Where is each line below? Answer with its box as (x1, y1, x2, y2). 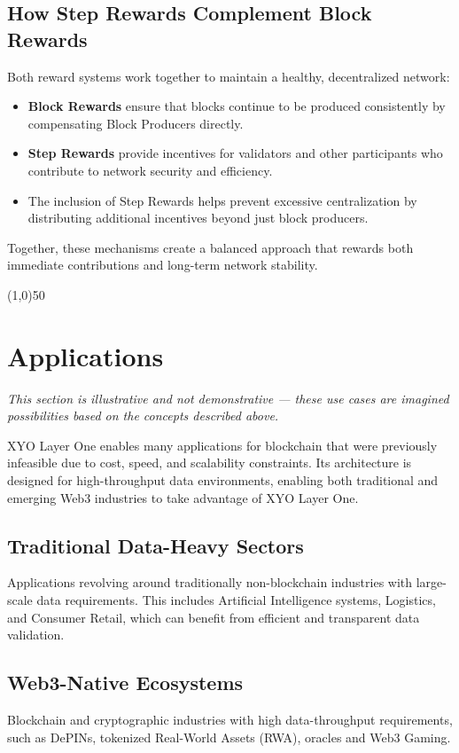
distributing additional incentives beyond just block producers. (27, 208, 369, 227)
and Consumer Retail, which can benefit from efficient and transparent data (7, 608, 420, 626)
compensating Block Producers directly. (27, 114, 244, 132)
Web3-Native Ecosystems (7, 669, 244, 696)
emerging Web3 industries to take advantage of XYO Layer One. (7, 488, 359, 506)
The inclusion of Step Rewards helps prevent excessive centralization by (27, 191, 417, 209)
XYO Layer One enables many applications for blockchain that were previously (7, 435, 438, 454)
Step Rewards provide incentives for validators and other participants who (27, 144, 443, 162)
